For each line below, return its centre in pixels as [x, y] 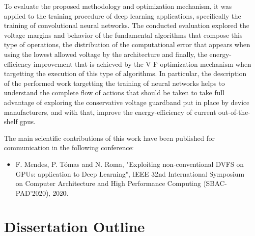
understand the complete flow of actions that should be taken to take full [114, 92]
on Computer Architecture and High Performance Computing [108, 183]
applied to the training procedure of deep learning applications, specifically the [123, 15]
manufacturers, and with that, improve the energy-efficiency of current [110, 112]
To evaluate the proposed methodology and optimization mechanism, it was [118, 6]
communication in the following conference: [69, 147]
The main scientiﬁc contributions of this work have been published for [110, 138]
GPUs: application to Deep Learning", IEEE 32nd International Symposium [130, 173]
